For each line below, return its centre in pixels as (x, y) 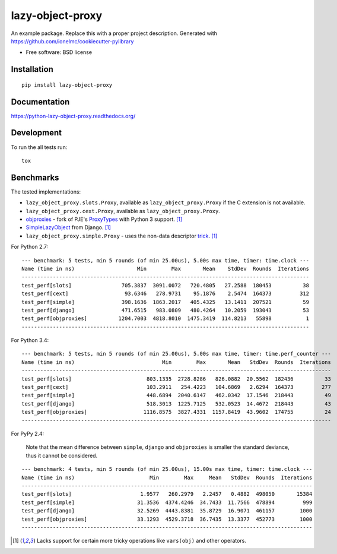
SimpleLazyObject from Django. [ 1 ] (68, 227)
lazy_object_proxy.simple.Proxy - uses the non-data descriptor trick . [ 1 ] (122, 236)
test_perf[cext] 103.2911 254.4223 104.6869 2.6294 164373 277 (177, 387)
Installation (32, 69)
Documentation (40, 102)
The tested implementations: (46, 191)
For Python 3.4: (30, 340)
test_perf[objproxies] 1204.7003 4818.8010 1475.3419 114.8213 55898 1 (166, 319)
